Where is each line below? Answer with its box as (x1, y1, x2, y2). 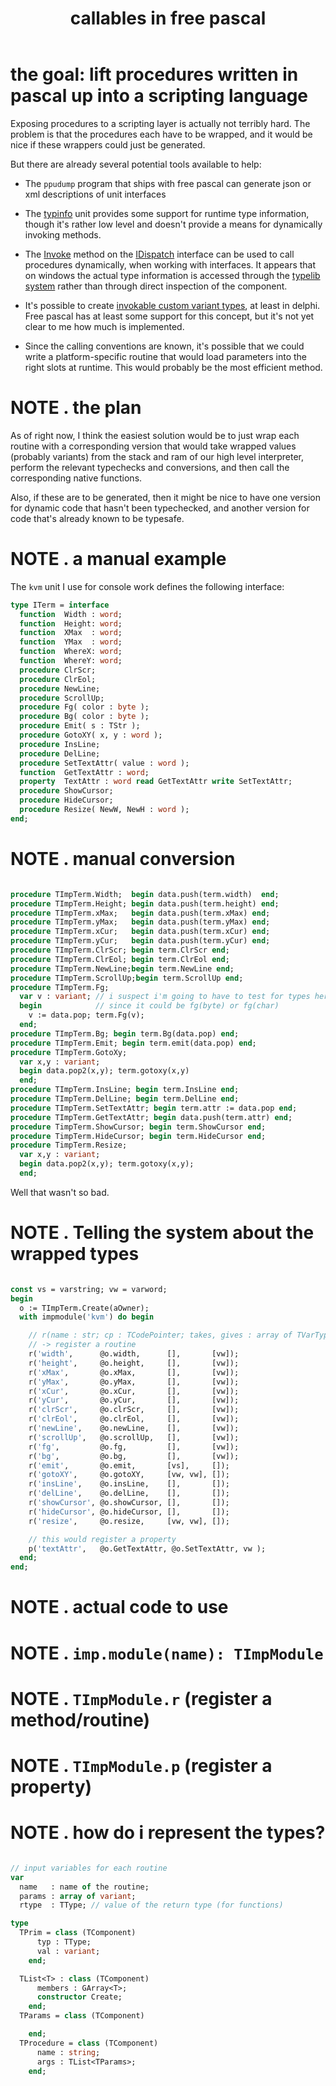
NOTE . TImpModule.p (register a (10, 1754, 273, 1777)
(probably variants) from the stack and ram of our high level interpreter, (10, 450, 305, 462)
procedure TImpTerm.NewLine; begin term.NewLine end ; (10, 963, 235, 974)
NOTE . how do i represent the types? (10, 1822, 326, 1844)
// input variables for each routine (10, 1863, 168, 1873)
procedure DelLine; (19, 748, 101, 759)
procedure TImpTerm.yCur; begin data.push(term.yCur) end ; (10, 936, 271, 946)
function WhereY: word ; (19, 656, 123, 666)
